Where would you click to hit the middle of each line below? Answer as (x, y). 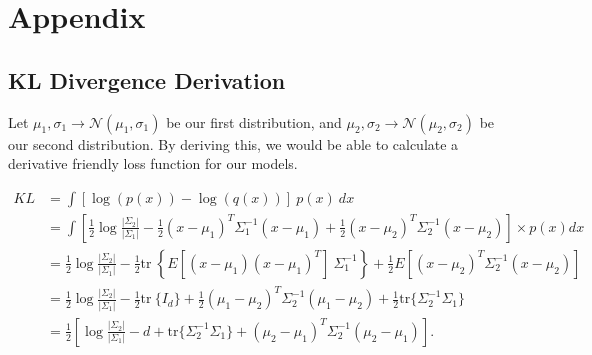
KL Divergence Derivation (147, 79)
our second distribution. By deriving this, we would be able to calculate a (233, 143)
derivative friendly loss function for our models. (153, 163)
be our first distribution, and (254, 121)
